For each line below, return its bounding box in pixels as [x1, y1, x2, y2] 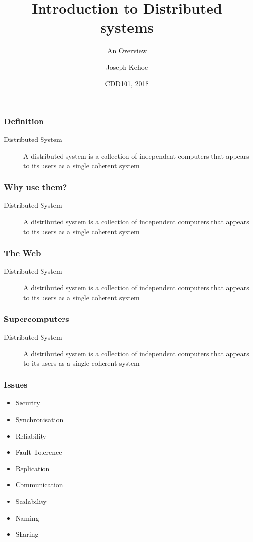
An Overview [107, 45, 147, 56]
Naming [15, 512, 39, 522]
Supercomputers [4, 313, 69, 325]
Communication [15, 480, 63, 490]
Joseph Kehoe [106, 61, 148, 72]
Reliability [15, 430, 47, 441]
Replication [15, 463, 50, 473]
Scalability [15, 496, 47, 506]
